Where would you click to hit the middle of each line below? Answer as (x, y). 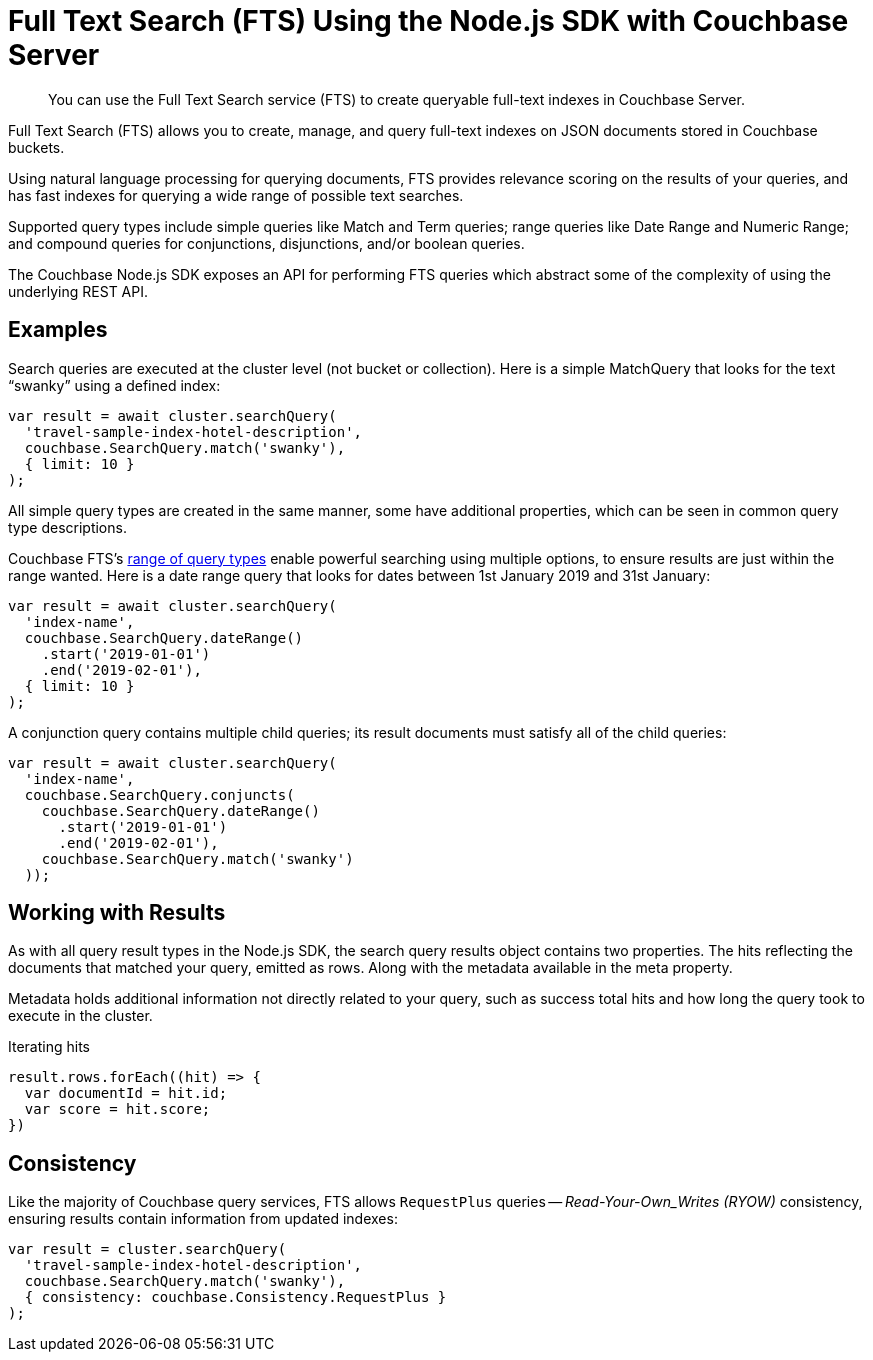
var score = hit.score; (117, 1109)
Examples (58, 330)
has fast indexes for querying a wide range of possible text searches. (236, 195)
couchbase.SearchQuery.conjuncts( (159, 794)
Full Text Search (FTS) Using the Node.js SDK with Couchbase (428, 21)
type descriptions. (67, 527)
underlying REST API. (78, 291)
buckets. (36, 147)
